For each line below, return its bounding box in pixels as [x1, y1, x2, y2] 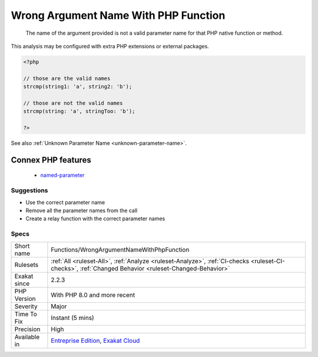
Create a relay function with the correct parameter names [25, 215, 165, 222]
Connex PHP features [11, 155, 91, 165]
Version [14, 295, 36, 303]
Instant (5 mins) [51, 313, 94, 322]
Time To [14, 310, 38, 318]
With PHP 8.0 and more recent [51, 290, 135, 299]
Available [14, 333, 40, 341]
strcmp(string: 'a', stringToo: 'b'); [23, 108, 135, 115]
